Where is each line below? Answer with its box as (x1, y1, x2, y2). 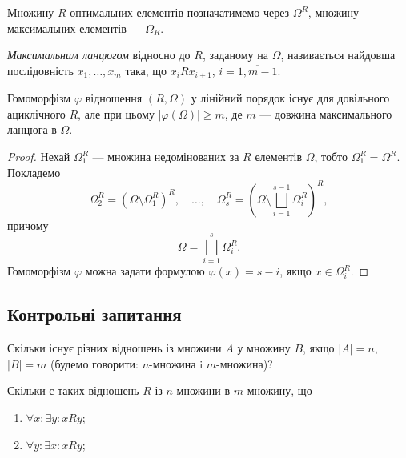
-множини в (172, 382, 231, 399)
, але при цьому (78, 105, 155, 122)
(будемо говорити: (50, 355, 139, 372)
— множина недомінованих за (92, 148, 239, 165)
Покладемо (7, 163, 61, 180)
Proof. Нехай (7, 148, 70, 165)
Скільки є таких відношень (7, 382, 139, 399)
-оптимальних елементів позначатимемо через (66, 4, 290, 20)
